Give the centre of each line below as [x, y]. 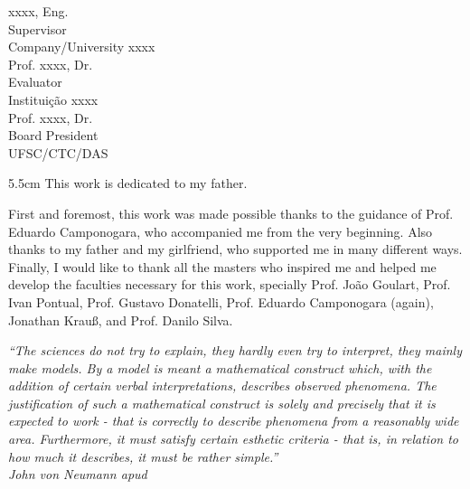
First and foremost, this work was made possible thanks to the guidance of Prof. [231, 213]
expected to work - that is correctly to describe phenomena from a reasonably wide [234, 421]
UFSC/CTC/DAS [58, 152]
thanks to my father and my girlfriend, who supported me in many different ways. [235, 249]
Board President [53, 135]
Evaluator [35, 82]
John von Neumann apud [78, 474]
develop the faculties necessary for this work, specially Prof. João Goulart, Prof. [230, 284]
